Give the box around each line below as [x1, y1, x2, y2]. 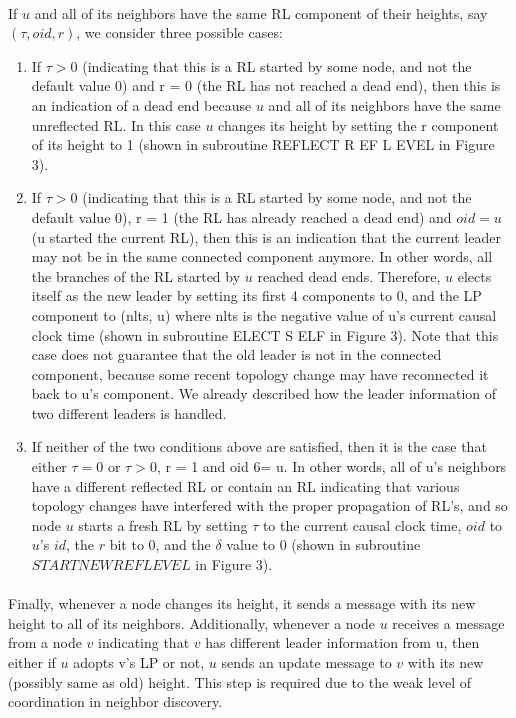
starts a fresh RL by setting [78, 514, 248, 535]
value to [226, 534, 275, 555]
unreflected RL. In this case [31, 114, 201, 135]
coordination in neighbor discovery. [8, 691, 223, 712]
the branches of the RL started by [31, 265, 241, 286]
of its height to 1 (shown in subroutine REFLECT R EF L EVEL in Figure [31, 134, 495, 155]
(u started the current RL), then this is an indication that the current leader [31, 226, 501, 247]
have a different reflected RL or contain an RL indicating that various [31, 475, 460, 496]
